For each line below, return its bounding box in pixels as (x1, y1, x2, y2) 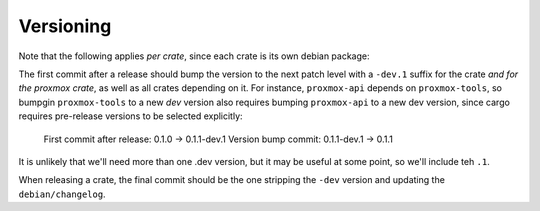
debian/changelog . (18, 188, 106, 200)
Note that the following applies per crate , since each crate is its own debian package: (18, 50, 370, 62)
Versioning (18, 15, 112, 37)
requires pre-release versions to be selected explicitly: (18, 110, 244, 122)
